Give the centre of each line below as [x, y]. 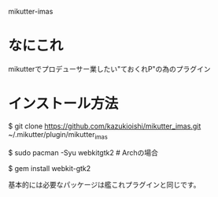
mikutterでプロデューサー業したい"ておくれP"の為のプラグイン [109, 69]
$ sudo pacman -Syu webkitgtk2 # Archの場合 [83, 152]
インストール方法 [63, 104]
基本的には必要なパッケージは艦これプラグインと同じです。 [104, 184]
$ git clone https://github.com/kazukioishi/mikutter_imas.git [105, 126]
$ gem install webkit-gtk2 [50, 168]
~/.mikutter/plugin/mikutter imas [58, 135]
